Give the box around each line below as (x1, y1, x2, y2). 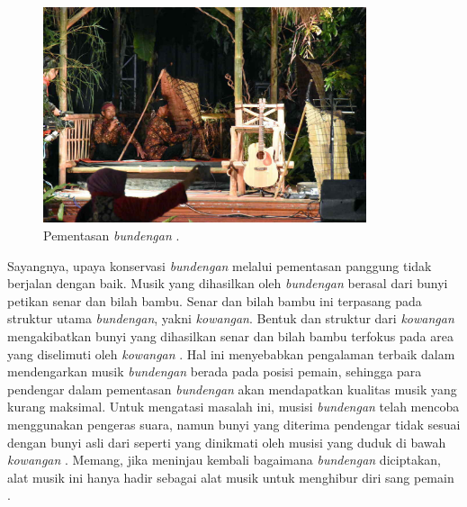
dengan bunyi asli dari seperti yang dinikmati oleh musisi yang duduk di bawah (7, 432, 446, 451)
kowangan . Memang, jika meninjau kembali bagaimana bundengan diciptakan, (7, 450, 441, 469)
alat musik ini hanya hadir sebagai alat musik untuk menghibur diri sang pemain (7, 467, 454, 486)
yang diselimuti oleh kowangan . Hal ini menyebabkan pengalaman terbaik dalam (7, 344, 455, 363)
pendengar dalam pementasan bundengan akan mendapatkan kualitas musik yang (7, 379, 457, 398)
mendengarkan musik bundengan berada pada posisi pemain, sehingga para (7, 362, 422, 381)
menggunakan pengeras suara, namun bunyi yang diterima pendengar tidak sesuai (7, 415, 461, 433)
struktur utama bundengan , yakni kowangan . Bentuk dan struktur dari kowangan (7, 309, 454, 328)
